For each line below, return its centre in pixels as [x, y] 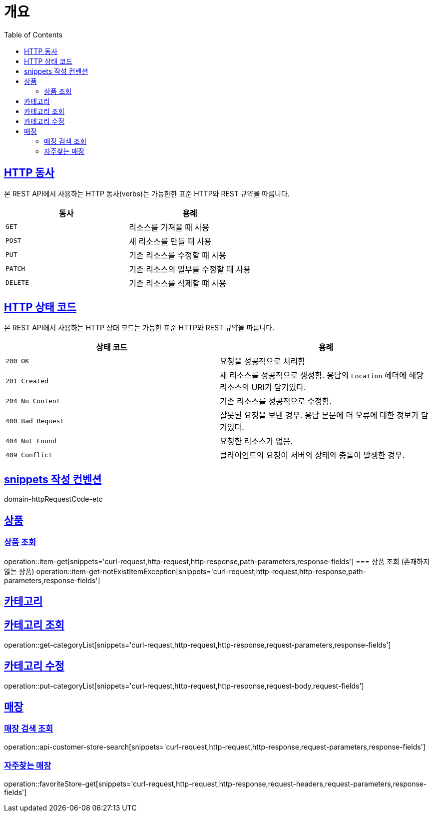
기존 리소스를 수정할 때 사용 [178, 255]
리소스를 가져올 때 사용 [169, 227]
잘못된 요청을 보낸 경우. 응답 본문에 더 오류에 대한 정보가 [319, 415]
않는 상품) [19, 571]
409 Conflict [29, 455]
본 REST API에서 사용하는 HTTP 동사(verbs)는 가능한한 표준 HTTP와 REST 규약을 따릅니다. [147, 193]
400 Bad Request [35, 421]
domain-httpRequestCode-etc [53, 499]
